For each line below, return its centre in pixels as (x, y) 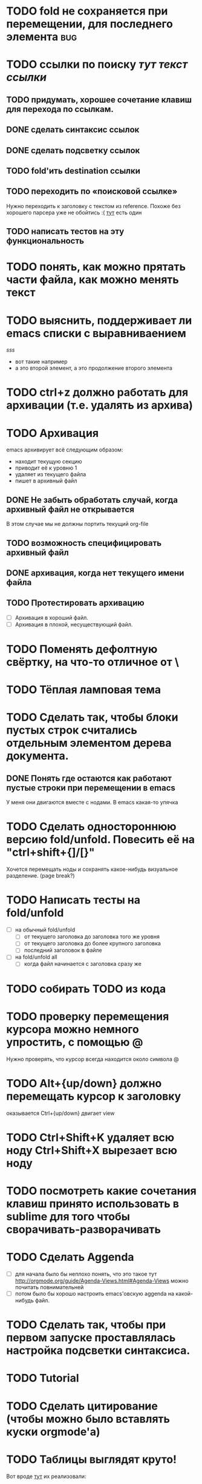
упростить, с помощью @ (75, 1042)
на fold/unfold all (36, 957)
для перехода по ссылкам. (60, 109)
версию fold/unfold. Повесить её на (101, 840)
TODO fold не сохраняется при (87, 11)
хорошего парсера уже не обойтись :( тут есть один (74, 212)
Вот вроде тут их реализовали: (46, 1476)
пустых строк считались (72, 730)
